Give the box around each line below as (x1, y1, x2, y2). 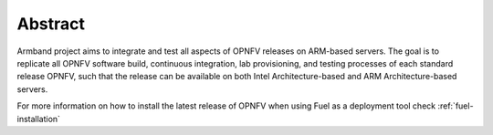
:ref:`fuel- (437, 100, 474, 111)
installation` (16, 113, 61, 124)
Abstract (16, 14, 86, 34)
